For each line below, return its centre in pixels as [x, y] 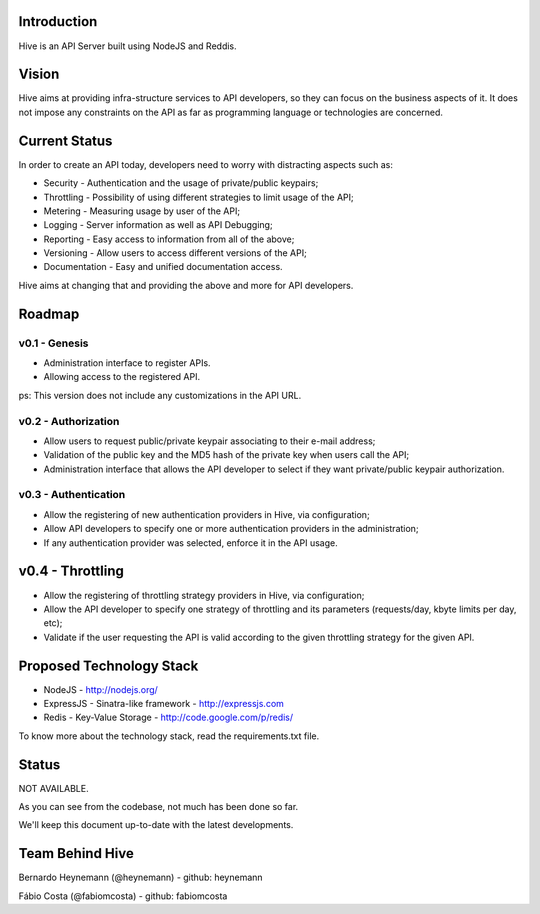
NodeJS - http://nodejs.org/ [101, 689]
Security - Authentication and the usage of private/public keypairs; [181, 183]
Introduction [58, 21]
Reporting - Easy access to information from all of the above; [169, 239]
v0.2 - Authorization [69, 421]
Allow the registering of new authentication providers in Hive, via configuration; [206, 514]
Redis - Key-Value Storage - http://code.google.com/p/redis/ [168, 717]
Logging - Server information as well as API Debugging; [158, 225]
